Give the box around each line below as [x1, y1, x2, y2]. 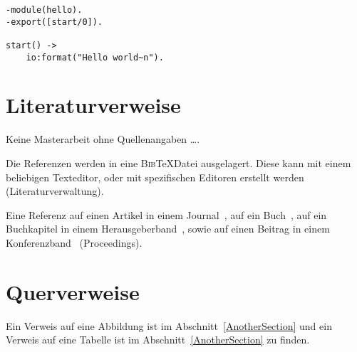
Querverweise [6, 277, 140, 306]
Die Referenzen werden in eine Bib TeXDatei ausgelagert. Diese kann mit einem [6, 156, 351, 170]
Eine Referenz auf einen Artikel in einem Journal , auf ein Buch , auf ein [6, 207, 327, 222]
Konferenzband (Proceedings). [6, 235, 143, 250]
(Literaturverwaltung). [6, 183, 104, 198]
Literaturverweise [6, 90, 181, 119]
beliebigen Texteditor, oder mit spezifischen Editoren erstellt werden [6, 169, 304, 184]
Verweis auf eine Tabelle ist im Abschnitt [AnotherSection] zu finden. [6, 332, 310, 347]
